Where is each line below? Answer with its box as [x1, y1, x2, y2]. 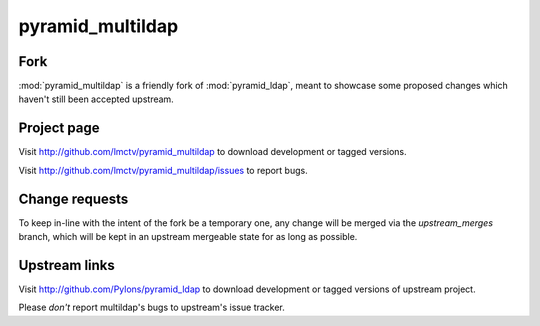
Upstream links [18, 256, 115, 274]
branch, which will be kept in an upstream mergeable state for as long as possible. [18, 231, 358, 243]
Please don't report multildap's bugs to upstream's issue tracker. [18, 301, 285, 314]
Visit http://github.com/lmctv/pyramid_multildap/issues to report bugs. [18, 164, 309, 176]
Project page [18, 120, 100, 137]
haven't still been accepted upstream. [18, 93, 174, 105]
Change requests [18, 190, 129, 207]
